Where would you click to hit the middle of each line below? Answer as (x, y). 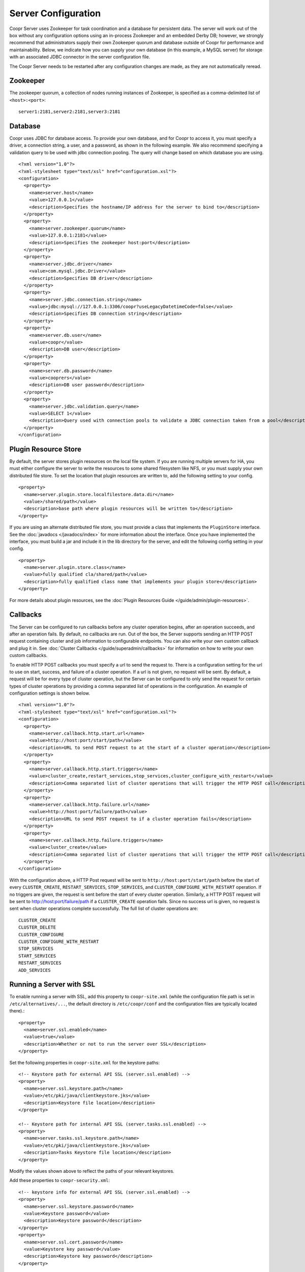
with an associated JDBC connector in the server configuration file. (80, 57)
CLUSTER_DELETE (37, 928)
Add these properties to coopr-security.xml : (60, 1180)
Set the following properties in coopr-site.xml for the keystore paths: (85, 1062)
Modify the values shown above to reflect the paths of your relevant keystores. (92, 1171)
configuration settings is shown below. (50, 693)
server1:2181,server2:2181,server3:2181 (69, 112)
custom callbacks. (28, 655)
